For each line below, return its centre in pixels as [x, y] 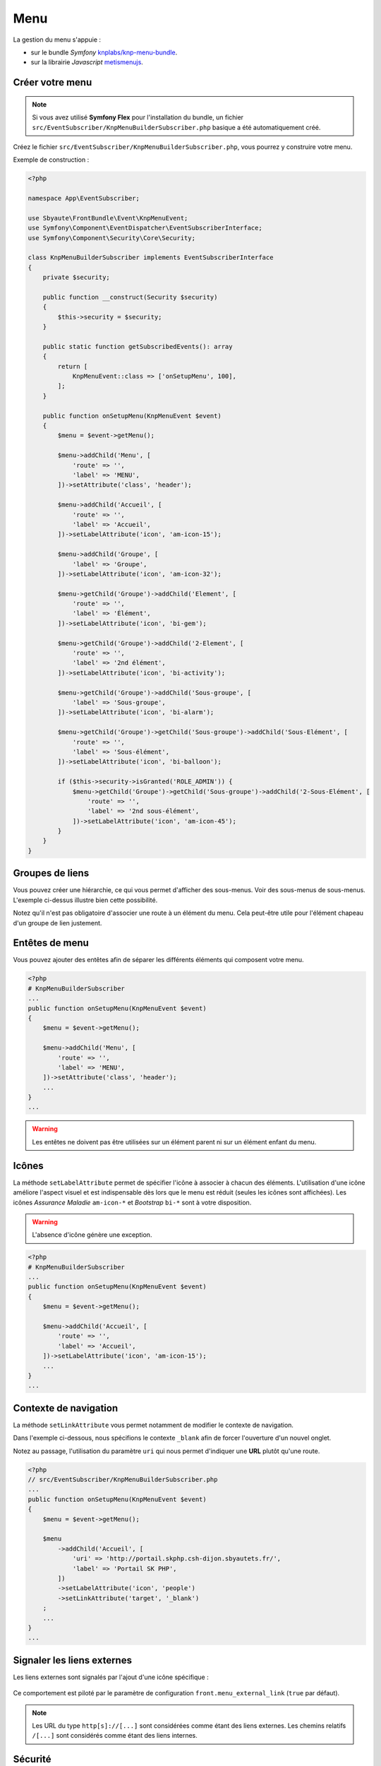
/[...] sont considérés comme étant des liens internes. [115, 1736]
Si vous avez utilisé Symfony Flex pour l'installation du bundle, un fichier [138, 117]
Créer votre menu [53, 82]
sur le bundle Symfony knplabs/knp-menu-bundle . [104, 52]
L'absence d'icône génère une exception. [92, 1235]
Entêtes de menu [51, 943]
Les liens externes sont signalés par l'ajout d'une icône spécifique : [111, 1677]
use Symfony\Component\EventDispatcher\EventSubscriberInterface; [145, 228]
